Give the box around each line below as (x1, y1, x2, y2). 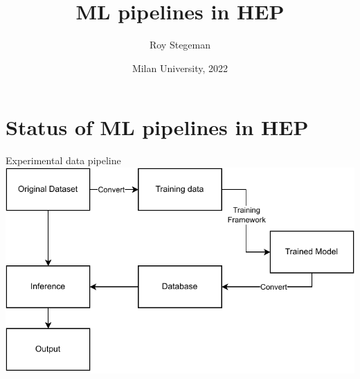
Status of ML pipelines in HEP (6, 113, 309, 141)
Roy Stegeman (149, 37, 211, 52)
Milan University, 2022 (132, 60, 228, 75)
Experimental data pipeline (6, 153, 121, 168)
